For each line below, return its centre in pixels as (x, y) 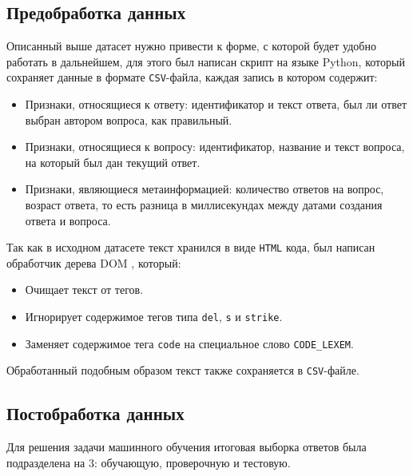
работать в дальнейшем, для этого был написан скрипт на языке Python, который (206, 61)
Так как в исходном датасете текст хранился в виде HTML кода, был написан (191, 247)
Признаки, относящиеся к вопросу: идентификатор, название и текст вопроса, (215, 147)
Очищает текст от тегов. (84, 290)
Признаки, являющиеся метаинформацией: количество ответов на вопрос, (205, 189)
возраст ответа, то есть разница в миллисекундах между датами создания (204, 205)
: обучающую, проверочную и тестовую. (192, 462)
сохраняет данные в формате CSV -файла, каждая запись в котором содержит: (192, 77)
